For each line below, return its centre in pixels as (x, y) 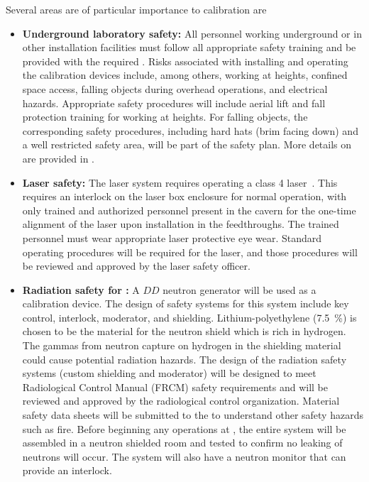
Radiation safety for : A (81, 289)
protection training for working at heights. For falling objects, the (165, 117)
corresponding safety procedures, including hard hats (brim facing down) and (190, 130)
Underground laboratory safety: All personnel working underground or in (192, 33)
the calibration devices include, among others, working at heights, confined (185, 75)
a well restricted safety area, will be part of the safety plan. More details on (187, 144)
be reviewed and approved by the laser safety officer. (136, 266)
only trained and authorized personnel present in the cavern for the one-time (189, 210)
